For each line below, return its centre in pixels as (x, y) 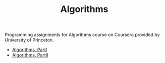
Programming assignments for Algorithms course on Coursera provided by (82, 35)
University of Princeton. (29, 40)
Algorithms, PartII (30, 55)
